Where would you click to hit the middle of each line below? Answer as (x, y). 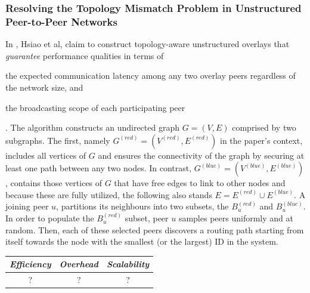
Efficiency (30, 264)
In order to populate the (50, 218)
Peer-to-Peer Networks (61, 21)
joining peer (27, 206)
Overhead (79, 264)
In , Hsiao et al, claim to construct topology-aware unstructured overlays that (148, 44)
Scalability (128, 264)
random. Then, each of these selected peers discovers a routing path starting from (155, 229)
